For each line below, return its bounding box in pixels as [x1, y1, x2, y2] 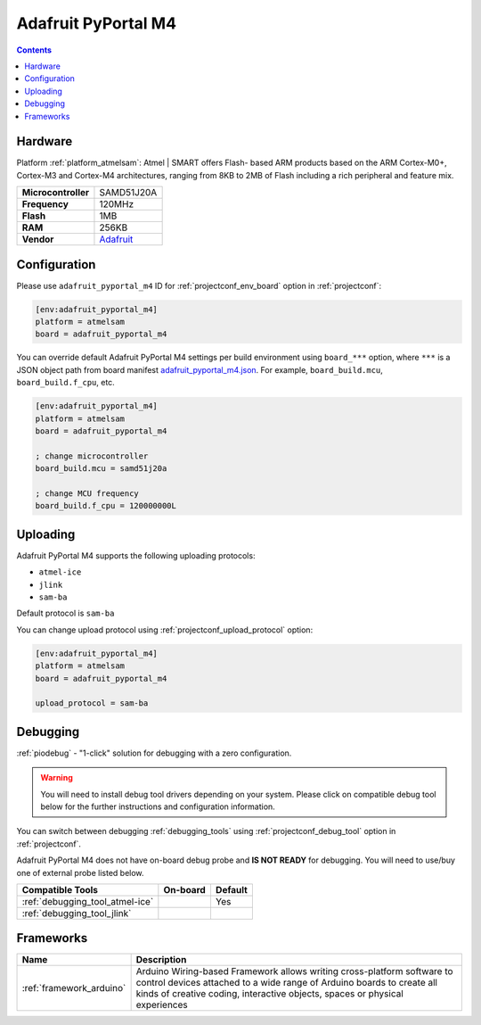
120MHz [99, 198, 135, 211]
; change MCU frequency [35, 488, 140, 499]
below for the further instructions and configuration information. [40, 801, 275, 812]
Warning [40, 773, 73, 783]
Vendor [21, 233, 54, 245]
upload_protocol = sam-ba [35, 698, 149, 708]
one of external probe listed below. [16, 867, 144, 878]
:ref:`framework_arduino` [21, 982, 126, 995]
